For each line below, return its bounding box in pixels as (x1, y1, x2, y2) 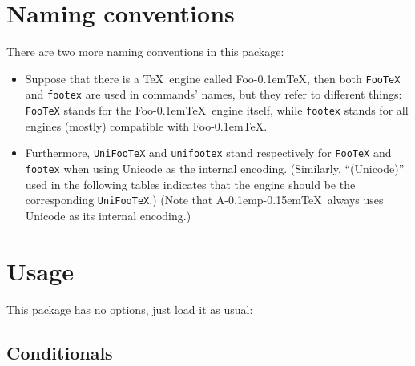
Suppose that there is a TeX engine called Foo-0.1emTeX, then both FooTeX (25, 70, 401, 86)
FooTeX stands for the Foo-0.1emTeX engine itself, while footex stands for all (25, 102, 409, 119)
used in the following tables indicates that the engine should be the (25, 175, 356, 192)
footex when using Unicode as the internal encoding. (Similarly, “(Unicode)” (25, 159, 405, 176)
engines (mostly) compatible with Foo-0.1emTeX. (25, 117, 268, 134)
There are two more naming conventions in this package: (6, 43, 284, 60)
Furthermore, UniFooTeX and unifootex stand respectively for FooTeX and (25, 144, 392, 161)
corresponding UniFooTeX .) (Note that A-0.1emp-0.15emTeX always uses (25, 191, 384, 208)
